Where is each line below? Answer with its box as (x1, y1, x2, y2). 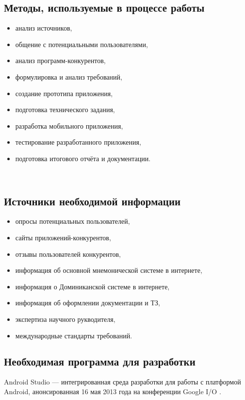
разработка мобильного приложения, (15, 120, 123, 131)
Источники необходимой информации (4, 193, 181, 208)
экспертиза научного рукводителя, (15, 314, 115, 324)
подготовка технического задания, (15, 104, 115, 115)
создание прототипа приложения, (15, 88, 113, 98)
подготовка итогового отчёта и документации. (15, 153, 151, 163)
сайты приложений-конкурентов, (15, 232, 111, 242)
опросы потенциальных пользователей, (15, 216, 130, 226)
